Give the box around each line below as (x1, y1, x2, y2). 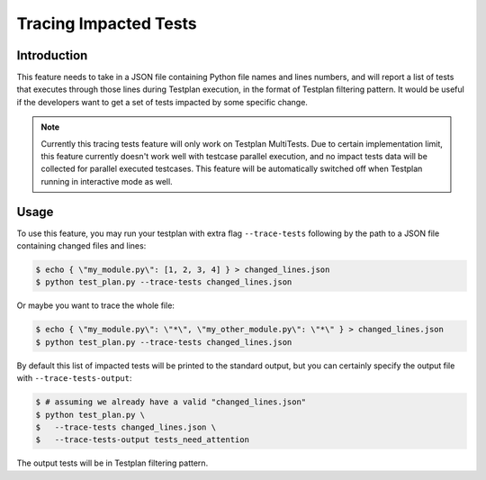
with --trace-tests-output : (16, 373, 132, 384)
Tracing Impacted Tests (16, 14, 197, 33)
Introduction (16, 48, 88, 63)
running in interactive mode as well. (40, 176, 173, 186)
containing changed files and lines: (16, 240, 147, 251)
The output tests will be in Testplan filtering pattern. (16, 457, 209, 468)
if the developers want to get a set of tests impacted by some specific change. (16, 96, 308, 107)
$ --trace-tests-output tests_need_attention (35, 435, 249, 445)
